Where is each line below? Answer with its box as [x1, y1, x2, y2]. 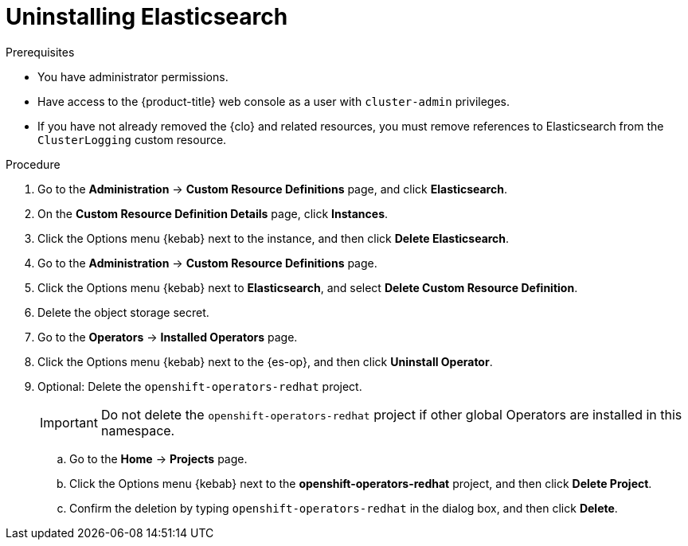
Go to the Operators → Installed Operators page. [37, 330, 298, 344]
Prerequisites [6, 45, 75, 59]
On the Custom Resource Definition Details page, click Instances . [37, 206, 389, 220]
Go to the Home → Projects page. [69, 451, 248, 466]
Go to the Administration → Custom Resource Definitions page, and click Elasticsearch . [37, 181, 507, 196]
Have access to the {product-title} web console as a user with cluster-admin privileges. [37, 94, 510, 108]
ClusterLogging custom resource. [37, 132, 227, 146]
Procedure [6, 157, 61, 171]
